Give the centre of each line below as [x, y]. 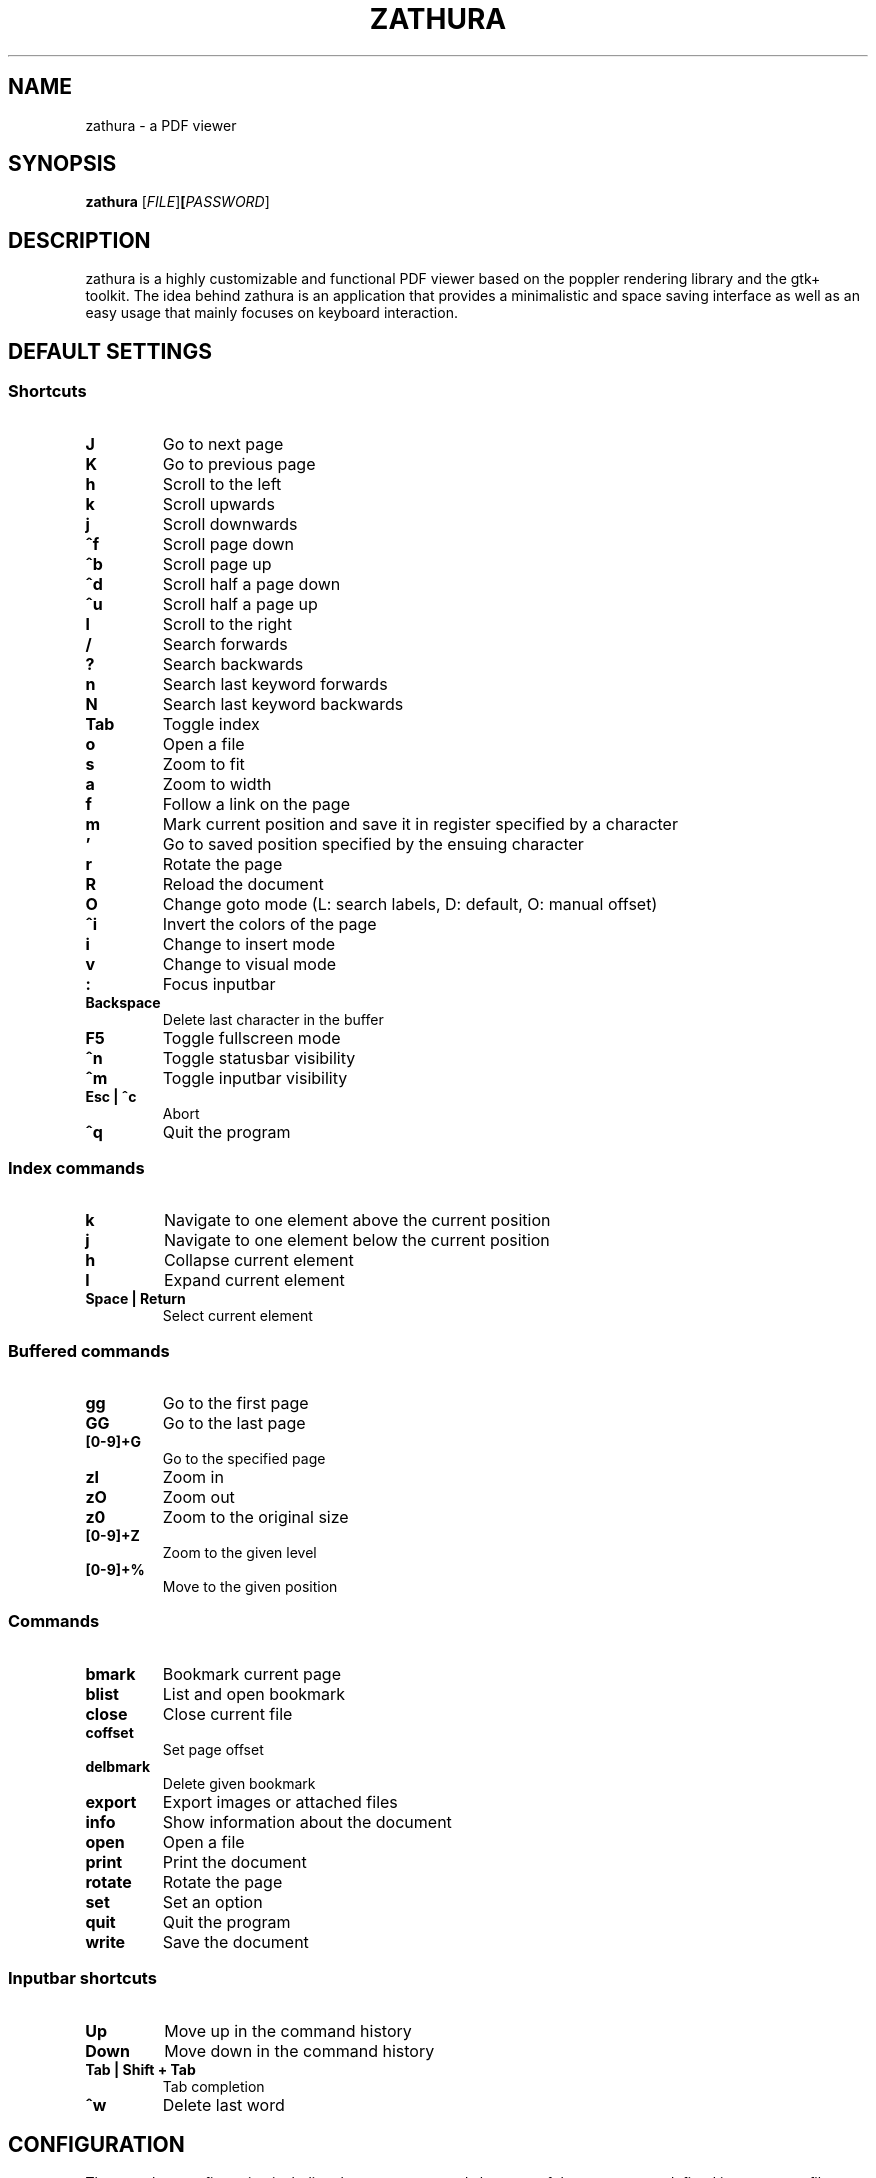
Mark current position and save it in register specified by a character [420, 823]
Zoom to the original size [255, 1517]
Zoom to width [217, 783]
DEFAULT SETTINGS [110, 351]
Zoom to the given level [239, 1552]
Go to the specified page [244, 1458]
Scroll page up [217, 563]
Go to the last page [234, 1423]
